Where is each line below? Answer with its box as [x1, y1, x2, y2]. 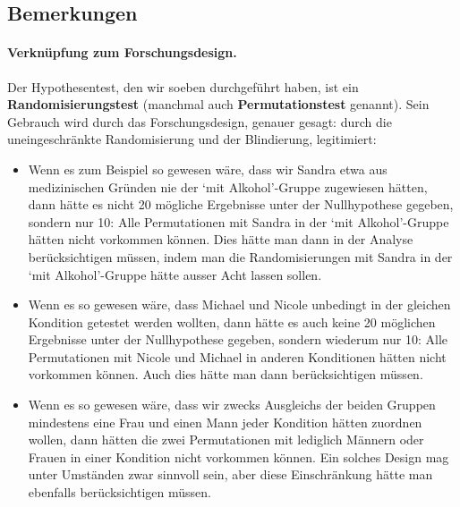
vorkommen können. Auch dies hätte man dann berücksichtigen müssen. [28, 365, 423, 384]
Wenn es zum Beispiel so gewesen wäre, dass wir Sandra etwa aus [28, 159, 388, 178]
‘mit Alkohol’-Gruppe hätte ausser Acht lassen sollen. [28, 265, 322, 283]
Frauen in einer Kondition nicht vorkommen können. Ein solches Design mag [28, 447, 449, 466]
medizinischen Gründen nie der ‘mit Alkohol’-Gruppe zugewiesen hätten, [28, 177, 428, 196]
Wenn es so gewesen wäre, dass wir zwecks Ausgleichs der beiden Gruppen [28, 395, 436, 414]
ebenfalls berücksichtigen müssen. [28, 483, 211, 502]
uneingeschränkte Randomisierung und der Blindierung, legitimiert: [7, 130, 377, 148]
